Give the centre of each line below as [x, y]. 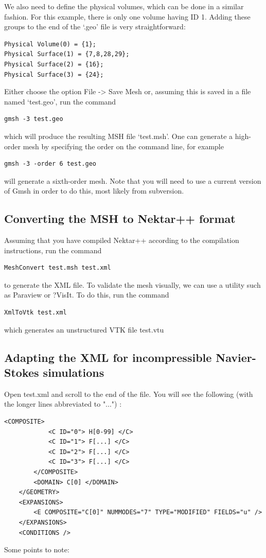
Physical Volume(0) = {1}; [50, 44]
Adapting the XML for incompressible [108, 357]
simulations [74, 372]
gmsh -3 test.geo [34, 119]
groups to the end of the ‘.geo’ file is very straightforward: [95, 27]
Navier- [236, 357]
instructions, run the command [53, 250]
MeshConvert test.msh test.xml [58, 268]
